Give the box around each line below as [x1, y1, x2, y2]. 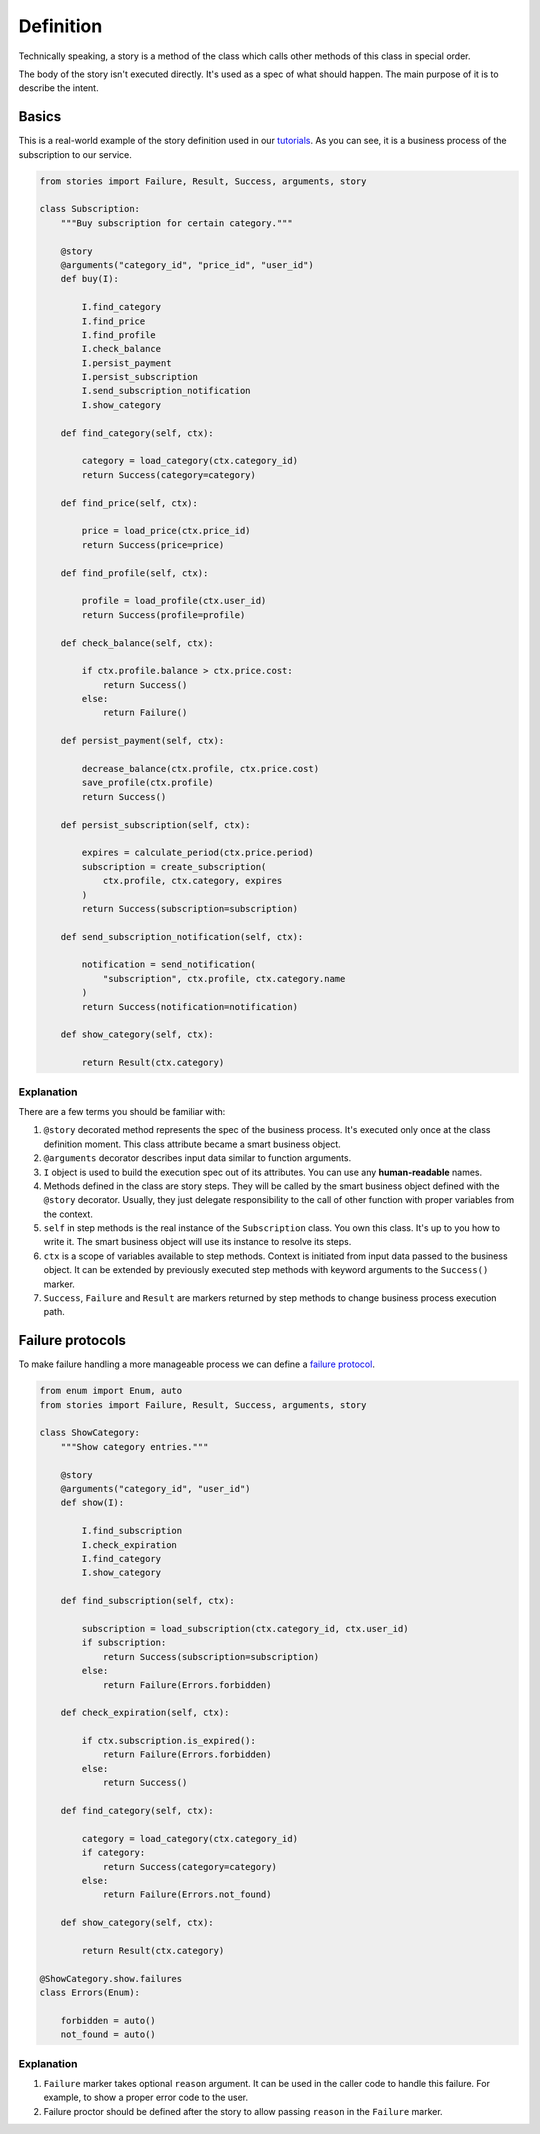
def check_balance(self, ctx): [60, 637, 214, 649]
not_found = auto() [60, 2029, 157, 2040]
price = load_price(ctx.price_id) [81, 525, 251, 537]
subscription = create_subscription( [81, 861, 267, 872]
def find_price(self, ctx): [60, 497, 199, 509]
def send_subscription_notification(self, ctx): [60, 931, 304, 942]
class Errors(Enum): [39, 1987, 140, 1999]
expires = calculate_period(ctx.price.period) [81, 847, 314, 859]
